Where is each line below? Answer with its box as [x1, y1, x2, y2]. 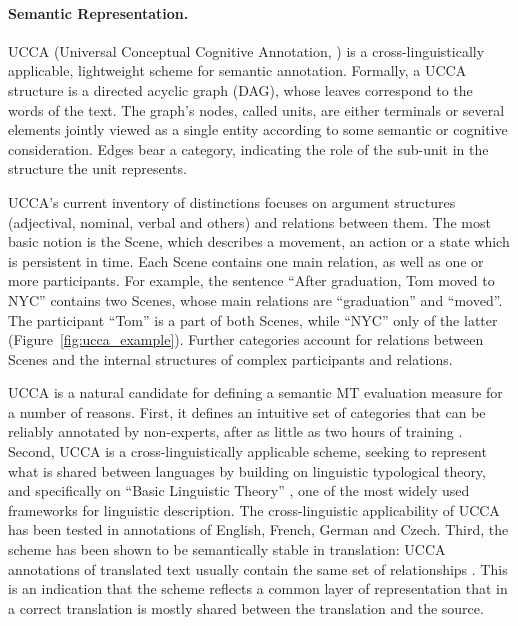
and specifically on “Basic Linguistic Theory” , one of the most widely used [8, 480, 470, 501]
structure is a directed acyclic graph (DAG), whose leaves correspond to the [8, 79, 473, 100]
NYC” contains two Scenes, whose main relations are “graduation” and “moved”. [8, 289, 503, 310]
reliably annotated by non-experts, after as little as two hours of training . [8, 421, 463, 442]
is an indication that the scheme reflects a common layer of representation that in [8, 578, 508, 599]
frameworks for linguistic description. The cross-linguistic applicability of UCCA [8, 499, 500, 520]
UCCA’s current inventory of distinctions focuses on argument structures [8, 191, 456, 212]
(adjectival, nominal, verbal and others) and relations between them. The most [8, 211, 491, 232]
